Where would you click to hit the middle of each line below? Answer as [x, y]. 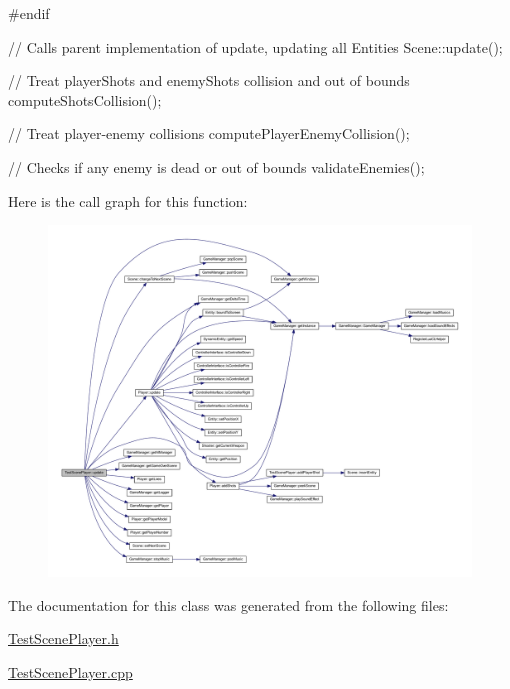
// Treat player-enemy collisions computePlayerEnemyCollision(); [209, 133]
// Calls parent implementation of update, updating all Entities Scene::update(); [255, 46]
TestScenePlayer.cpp [70, 671]
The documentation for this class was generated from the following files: [228, 604]
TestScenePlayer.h [63, 638]
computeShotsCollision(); [85, 99]
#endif [29, 13]
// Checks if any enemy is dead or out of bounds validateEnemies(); [216, 166]
